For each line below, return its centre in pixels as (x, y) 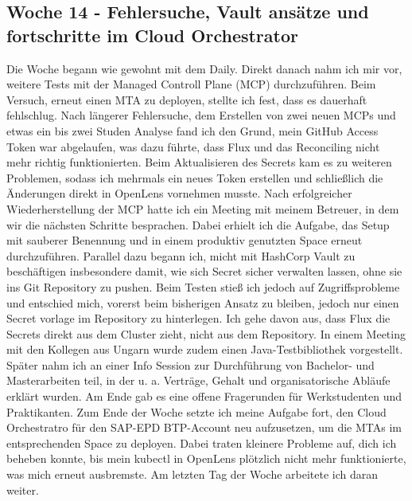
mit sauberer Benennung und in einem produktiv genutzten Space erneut (185, 240)
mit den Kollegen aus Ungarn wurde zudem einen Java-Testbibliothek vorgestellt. (205, 349)
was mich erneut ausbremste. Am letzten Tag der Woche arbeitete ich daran (192, 474)
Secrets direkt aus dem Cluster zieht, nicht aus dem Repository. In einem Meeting (206, 333)
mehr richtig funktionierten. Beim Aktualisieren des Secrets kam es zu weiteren (199, 162)
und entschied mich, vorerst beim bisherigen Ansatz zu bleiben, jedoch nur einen (203, 302)
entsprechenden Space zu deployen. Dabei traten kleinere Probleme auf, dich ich (202, 442)
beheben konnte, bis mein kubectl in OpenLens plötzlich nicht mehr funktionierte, (206, 458)
